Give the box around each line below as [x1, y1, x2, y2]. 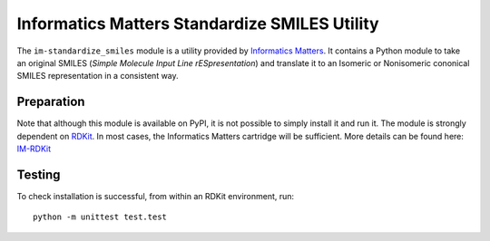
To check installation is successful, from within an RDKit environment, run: [16, 190, 295, 201]
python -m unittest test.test [33, 212, 168, 222]
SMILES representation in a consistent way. [16, 71, 179, 82]
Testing [16, 167, 61, 182]
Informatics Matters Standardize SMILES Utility [16, 14, 380, 34]
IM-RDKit [16, 143, 52, 154]
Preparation [16, 94, 85, 110]
